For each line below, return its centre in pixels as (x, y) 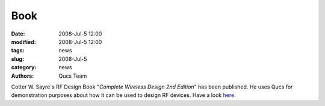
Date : (18, 34)
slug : (17, 59)
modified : (23, 42)
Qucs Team (73, 76)
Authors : (23, 76)
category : (24, 67)
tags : (18, 51)
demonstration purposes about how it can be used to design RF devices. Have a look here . (123, 95)
